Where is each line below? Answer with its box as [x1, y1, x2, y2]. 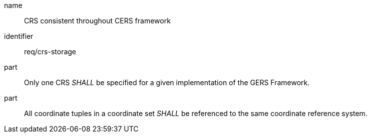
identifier [4, 32, 34, 40]
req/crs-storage [24, 47, 77, 56]
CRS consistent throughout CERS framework [24, 16, 171, 25]
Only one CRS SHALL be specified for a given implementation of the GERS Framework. [24, 78, 310, 87]
